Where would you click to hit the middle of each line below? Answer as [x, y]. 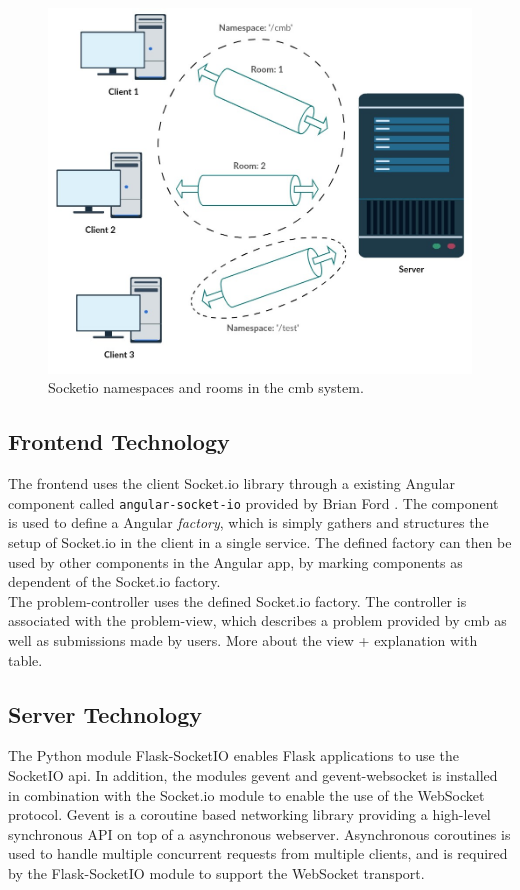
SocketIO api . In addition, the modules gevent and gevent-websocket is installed [253, 774]
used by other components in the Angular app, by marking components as [235, 561]
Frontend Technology [119, 441]
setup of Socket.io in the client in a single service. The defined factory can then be [260, 541]
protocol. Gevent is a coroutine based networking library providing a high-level [249, 814]
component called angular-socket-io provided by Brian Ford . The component [253, 502]
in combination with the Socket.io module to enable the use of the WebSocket [246, 794]
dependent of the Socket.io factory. [114, 581]
